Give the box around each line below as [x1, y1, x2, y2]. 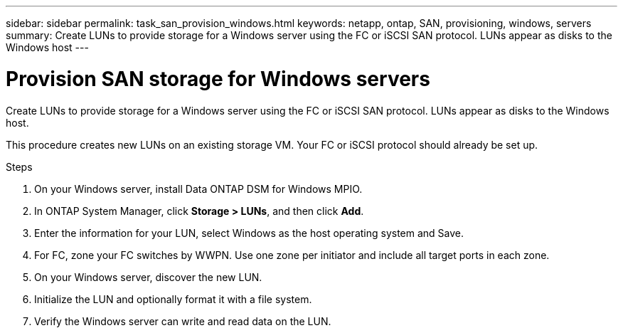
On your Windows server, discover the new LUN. [34, 270, 262, 283]
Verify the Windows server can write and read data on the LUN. [34, 314, 331, 327]
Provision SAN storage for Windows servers [6, 66, 430, 91]
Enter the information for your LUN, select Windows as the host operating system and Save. [34, 226, 464, 239]
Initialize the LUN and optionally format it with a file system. [34, 292, 312, 305]
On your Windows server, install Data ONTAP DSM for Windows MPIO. [34, 182, 363, 195]
